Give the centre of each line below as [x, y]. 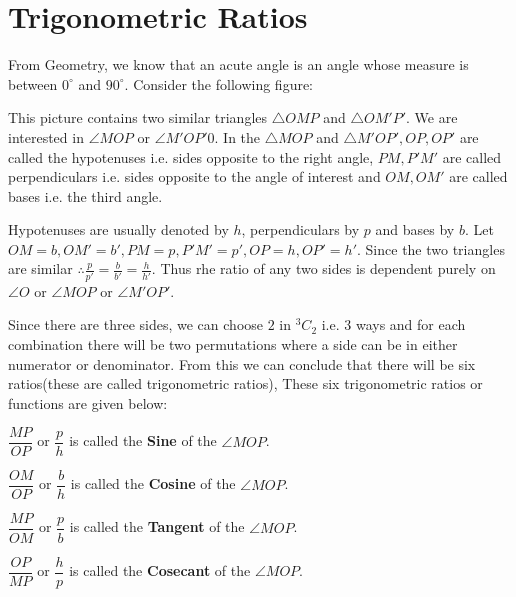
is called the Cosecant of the [160, 570]
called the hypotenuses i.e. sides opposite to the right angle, [191, 156]
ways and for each [410, 324]
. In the [237, 136]
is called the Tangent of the [157, 526]
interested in [46, 136]
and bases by [415, 229]
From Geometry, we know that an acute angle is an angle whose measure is [238, 64]
